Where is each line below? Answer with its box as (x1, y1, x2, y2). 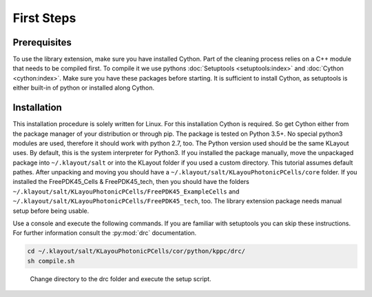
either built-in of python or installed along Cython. (12, 83, 155, 92)
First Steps (12, 10, 76, 25)
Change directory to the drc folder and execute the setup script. (30, 274, 211, 283)
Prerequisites (12, 37, 72, 48)
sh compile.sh (27, 257, 75, 265)
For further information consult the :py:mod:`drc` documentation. (12, 229, 197, 237)
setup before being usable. (12, 207, 90, 215)
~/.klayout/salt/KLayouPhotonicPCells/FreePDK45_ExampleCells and (12, 187, 240, 196)
